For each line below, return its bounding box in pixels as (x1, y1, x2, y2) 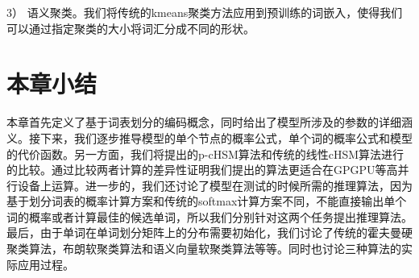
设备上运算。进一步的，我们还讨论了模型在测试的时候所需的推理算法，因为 (17, 176, 413, 193)
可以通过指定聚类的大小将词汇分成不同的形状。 (6, 19, 255, 36)
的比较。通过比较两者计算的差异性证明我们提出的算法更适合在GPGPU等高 (6, 161, 398, 178)
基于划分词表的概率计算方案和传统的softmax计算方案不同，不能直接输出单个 (6, 193, 407, 210)
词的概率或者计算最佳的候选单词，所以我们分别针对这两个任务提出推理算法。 (6, 208, 413, 225)
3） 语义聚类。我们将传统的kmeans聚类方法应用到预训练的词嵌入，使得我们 (6, 4, 403, 20)
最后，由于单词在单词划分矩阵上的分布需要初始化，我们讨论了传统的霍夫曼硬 (6, 224, 413, 241)
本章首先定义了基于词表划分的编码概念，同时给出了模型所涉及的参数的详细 (6, 114, 401, 131)
